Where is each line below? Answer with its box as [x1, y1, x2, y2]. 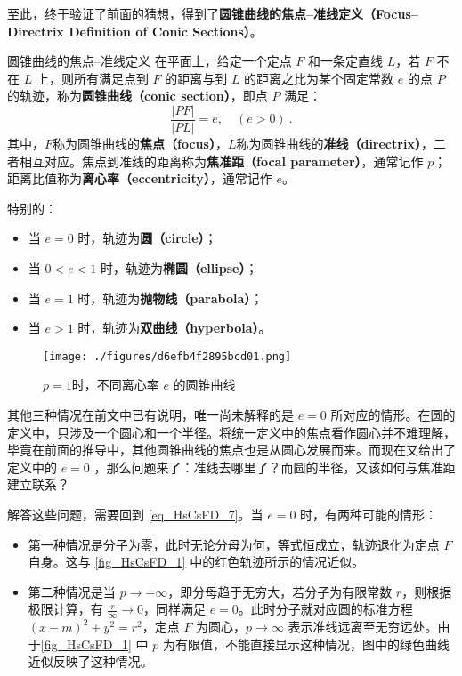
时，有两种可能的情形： [300, 505, 438, 523]
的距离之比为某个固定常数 [244, 68, 394, 87]
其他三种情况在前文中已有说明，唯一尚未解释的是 [7, 406, 294, 424]
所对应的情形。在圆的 [330, 406, 456, 424]
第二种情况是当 [28, 582, 116, 600]
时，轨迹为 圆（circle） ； [77, 229, 217, 247]
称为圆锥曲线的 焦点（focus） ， [53, 134, 228, 153]
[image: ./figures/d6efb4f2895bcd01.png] [43, 350, 292, 363]
